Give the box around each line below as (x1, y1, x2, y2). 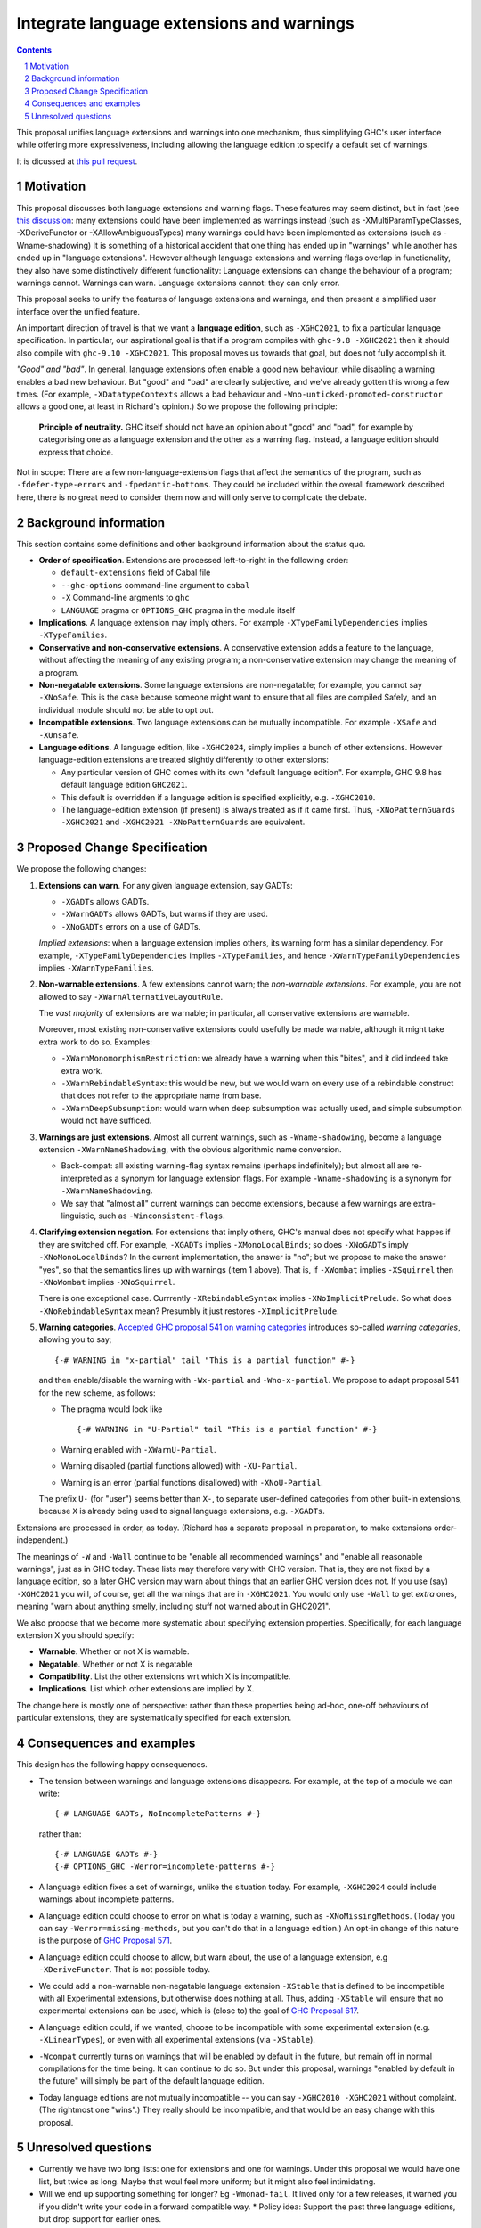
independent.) (16, 1535, 69, 1545)
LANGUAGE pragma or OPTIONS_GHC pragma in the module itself (61, 604, 296, 615)
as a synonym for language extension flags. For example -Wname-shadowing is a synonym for (103, 1173, 452, 1184)
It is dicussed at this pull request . (16, 156, 138, 167)
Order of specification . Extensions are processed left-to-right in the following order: (38, 555, 349, 566)
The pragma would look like (61, 1404, 163, 1414)
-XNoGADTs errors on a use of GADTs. (61, 921, 201, 931)
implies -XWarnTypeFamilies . (38, 962, 155, 973)
